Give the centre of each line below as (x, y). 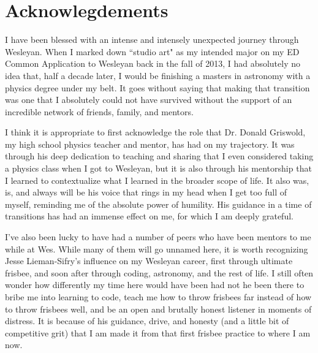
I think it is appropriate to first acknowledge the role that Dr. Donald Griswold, (155, 132)
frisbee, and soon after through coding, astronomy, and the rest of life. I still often (159, 272)
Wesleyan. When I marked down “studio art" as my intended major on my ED (152, 51)
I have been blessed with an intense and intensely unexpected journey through (152, 40)
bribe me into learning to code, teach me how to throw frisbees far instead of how (158, 297)
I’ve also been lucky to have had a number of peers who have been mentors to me (158, 237)
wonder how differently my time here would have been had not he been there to (155, 285)
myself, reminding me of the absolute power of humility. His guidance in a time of (158, 204)
